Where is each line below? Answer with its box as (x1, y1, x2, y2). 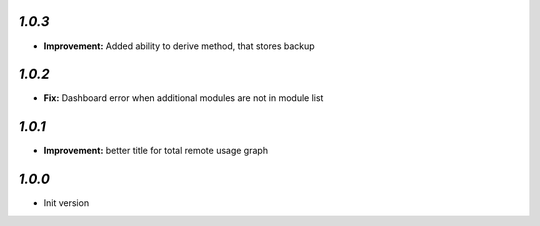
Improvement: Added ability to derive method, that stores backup (43, 40, 315, 52)
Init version (43, 197, 90, 209)
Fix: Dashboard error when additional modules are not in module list (43, 92, 324, 104)
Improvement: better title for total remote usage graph (43, 145, 269, 157)
